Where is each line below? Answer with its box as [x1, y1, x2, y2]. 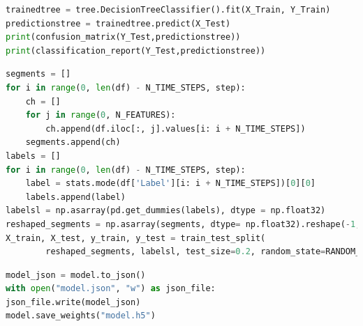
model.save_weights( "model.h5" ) [6, 311, 156, 321]
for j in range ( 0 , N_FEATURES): [25, 110, 176, 121]
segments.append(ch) [25, 137, 121, 148]
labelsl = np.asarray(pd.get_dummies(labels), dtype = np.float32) [6, 205, 326, 216]
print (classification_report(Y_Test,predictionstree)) [6, 45, 266, 56]
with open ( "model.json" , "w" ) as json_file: [6, 284, 216, 294]
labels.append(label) [25, 192, 126, 202]
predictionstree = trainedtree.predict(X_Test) [6, 18, 231, 29]
